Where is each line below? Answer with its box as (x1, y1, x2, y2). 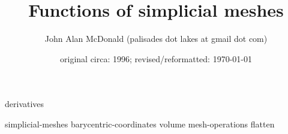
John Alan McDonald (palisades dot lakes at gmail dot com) (44, 32, 268, 45)
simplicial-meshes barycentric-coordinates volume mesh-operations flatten (5, 117, 275, 130)
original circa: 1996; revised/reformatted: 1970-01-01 (60, 52, 252, 65)
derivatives (5, 98, 44, 110)
